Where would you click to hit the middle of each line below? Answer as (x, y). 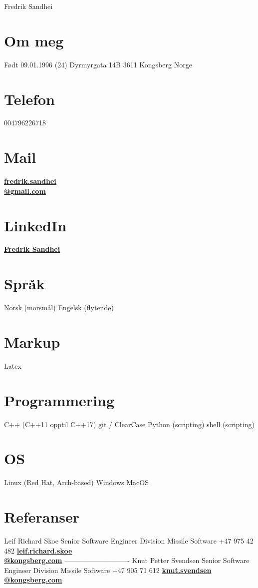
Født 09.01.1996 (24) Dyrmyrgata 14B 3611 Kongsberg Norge (98, 64)
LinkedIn (35, 225)
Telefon (29, 99)
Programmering (59, 400)
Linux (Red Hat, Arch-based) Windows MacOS (76, 482)
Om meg (34, 40)
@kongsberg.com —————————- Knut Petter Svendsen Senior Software (127, 560)
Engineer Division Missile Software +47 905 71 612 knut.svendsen (108, 570)
